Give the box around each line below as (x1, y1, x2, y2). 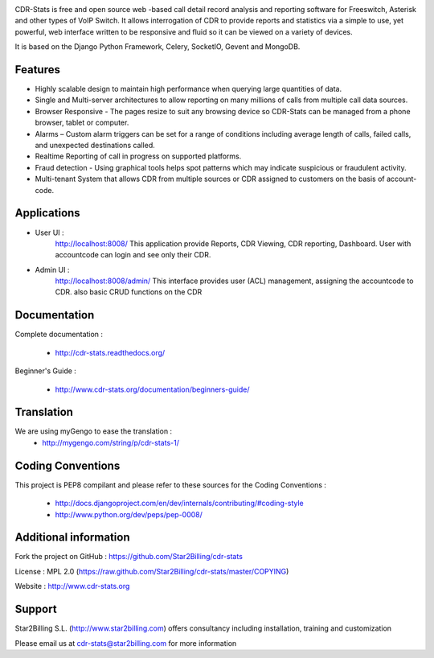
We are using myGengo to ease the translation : (14, 426, 173, 436)
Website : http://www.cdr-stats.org (14, 582, 130, 591)
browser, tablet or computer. (35, 117, 129, 128)
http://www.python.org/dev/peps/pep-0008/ (55, 509, 203, 519)
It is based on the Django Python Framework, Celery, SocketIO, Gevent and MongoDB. (14, 42, 301, 51)
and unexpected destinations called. (35, 141, 156, 150)
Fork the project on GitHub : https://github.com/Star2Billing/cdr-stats (14, 552, 243, 561)
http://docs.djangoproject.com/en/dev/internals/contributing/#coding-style (55, 499, 305, 508)
